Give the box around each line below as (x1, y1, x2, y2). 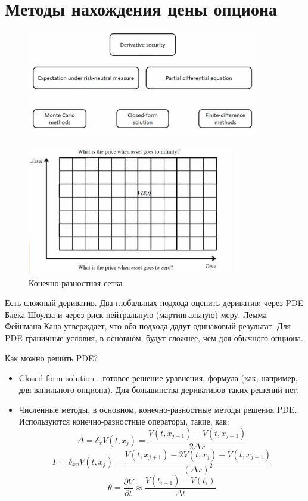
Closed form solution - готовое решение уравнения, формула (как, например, (18, 372, 298, 384)
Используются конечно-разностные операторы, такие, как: (18, 415, 229, 427)
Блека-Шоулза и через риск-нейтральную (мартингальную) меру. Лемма (5, 308, 267, 320)
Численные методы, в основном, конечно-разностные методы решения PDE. (18, 403, 297, 416)
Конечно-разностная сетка (29, 276, 123, 289)
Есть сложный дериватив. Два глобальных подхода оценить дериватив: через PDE (5, 296, 304, 309)
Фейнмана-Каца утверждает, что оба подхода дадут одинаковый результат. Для (5, 320, 291, 332)
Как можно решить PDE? (5, 351, 98, 364)
